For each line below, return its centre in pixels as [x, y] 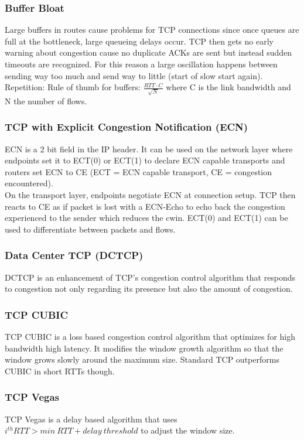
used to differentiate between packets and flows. [90, 229]
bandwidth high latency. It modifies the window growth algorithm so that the [144, 348]
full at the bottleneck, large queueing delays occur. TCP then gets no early [139, 41]
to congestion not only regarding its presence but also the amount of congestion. [149, 289]
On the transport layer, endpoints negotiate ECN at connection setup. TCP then [150, 195]
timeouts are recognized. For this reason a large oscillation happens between [141, 64]
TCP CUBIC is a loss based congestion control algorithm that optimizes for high [150, 337]
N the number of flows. [46, 100]
